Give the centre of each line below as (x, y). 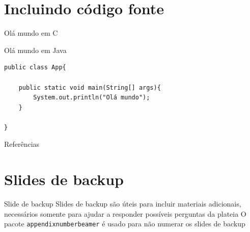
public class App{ (35, 68)
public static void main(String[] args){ (90, 87)
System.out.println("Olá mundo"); (92, 98)
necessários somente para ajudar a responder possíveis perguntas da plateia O (125, 213)
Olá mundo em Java (35, 50)
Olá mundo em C (31, 33)
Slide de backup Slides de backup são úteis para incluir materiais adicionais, (123, 204)
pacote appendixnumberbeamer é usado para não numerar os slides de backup (125, 224)
